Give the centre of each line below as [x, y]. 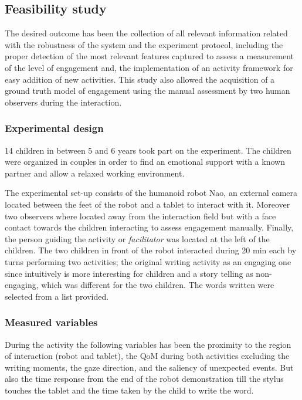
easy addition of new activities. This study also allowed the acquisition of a [140, 79]
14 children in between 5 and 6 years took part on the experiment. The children [148, 150]
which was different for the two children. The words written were [158, 285]
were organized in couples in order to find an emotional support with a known [145, 162]
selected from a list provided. [57, 296]
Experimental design [54, 128]
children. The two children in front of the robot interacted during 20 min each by [151, 250]
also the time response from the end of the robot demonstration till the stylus [144, 379]
